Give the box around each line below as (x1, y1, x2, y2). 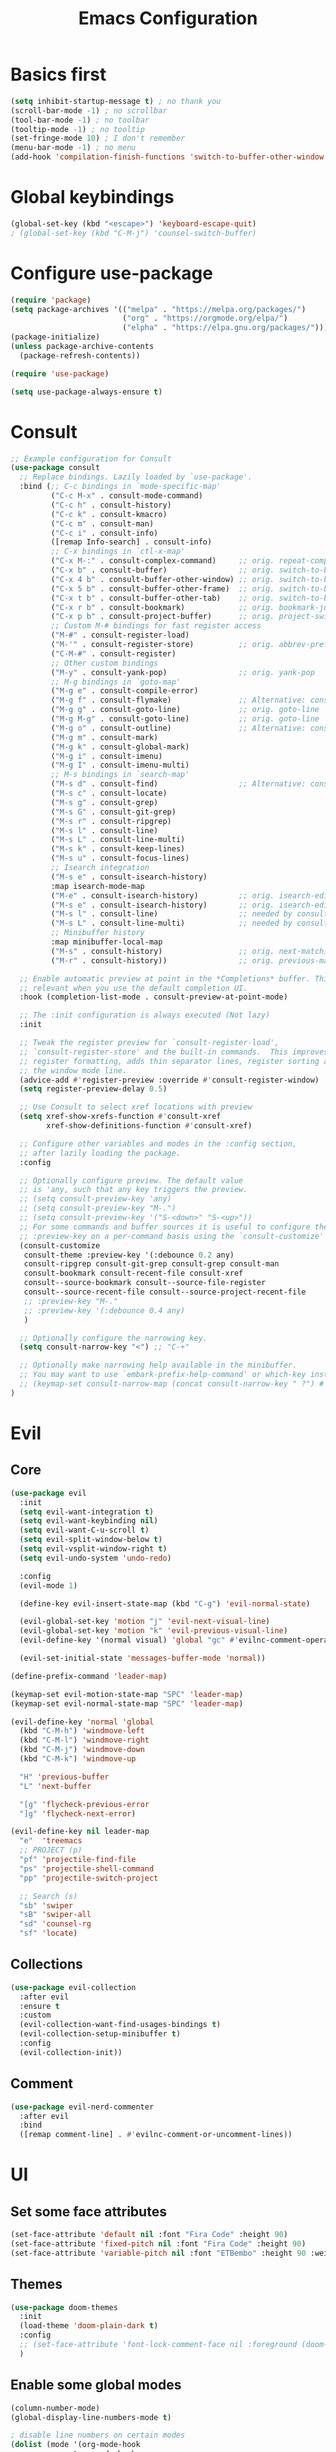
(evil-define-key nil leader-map (10, 1827, 150, 1837)
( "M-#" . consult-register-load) (50, 630, 190, 641)
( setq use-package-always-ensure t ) (10, 387, 163, 397)
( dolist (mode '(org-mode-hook (10, 2440, 141, 2450)
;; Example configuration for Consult (10, 453, 172, 464)
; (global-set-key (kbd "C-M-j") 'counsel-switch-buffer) (10, 228, 257, 238)
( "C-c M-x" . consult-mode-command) (50, 491, 203, 501)
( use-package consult (10, 463, 101, 473)
